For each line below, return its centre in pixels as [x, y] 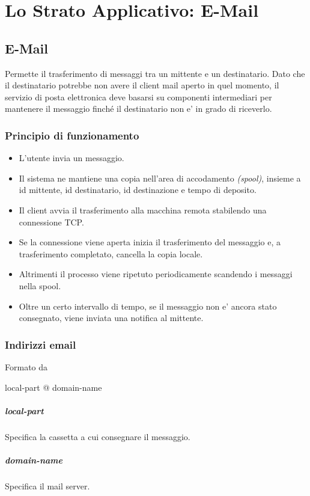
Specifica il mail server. [47, 485]
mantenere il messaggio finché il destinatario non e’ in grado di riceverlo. [138, 109]
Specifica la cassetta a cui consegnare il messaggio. [98, 436]
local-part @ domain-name [53, 387]
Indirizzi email [41, 344]
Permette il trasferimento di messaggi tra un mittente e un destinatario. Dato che [155, 73]
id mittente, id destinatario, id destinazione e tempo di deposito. [138, 190]
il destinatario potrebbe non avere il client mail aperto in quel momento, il [142, 85]
